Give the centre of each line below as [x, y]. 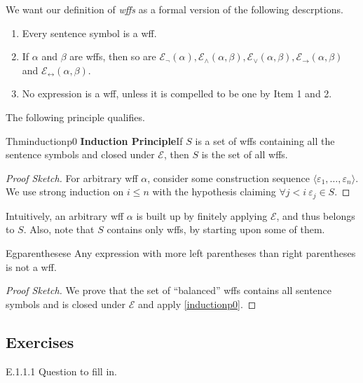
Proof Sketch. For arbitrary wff [72, 177]
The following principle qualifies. [75, 117]
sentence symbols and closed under [80, 154]
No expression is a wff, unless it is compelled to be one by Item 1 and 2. [177, 93]
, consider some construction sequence [228, 177]
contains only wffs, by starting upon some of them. [216, 229]
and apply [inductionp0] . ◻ [197, 304]
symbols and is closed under [66, 304]
